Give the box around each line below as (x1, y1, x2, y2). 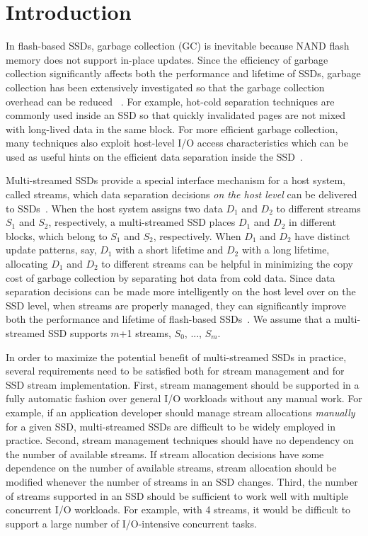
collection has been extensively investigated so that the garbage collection (6, 79, 325, 94)
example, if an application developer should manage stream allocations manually (6, 404, 355, 419)
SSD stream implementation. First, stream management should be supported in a (6, 377, 360, 392)
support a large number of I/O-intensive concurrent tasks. (6, 515, 257, 530)
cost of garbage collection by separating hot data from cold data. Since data (6, 270, 335, 285)
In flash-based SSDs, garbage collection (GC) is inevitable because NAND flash (6, 38, 350, 53)
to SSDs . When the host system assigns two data (6, 200, 223, 215)
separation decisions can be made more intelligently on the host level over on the (6, 284, 356, 299)
